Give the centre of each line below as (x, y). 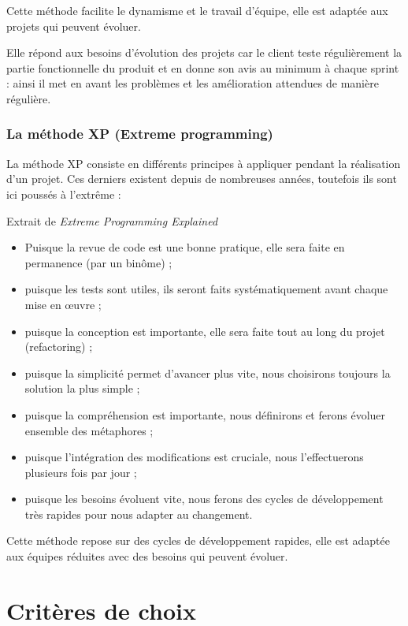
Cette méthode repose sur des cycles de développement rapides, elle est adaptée (198, 540)
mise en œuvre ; (63, 304)
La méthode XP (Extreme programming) (140, 134)
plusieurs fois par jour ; (81, 472)
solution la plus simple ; (82, 388)
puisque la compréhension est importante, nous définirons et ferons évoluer (205, 414)
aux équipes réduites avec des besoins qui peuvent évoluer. (147, 556)
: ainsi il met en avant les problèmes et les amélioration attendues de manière (193, 83)
